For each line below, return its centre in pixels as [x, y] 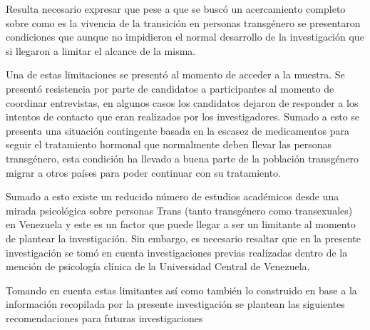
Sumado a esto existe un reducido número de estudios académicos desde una [173, 196]
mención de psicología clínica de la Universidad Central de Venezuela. [158, 266]
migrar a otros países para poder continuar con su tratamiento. [143, 172]
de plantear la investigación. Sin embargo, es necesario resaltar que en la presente [183, 238]
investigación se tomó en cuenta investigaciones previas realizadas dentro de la [177, 252]
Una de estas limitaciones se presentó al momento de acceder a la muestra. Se [175, 74]
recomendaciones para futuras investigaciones [104, 318]
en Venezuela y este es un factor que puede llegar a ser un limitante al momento [181, 224]
